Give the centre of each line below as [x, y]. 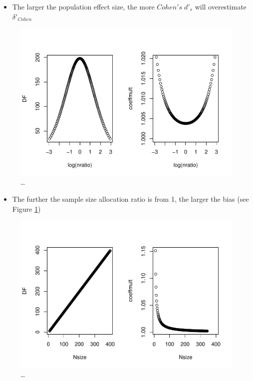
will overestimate [221, 6]
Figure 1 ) [26, 208]
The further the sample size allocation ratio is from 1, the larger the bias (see [130, 198]
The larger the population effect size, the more [83, 6]
